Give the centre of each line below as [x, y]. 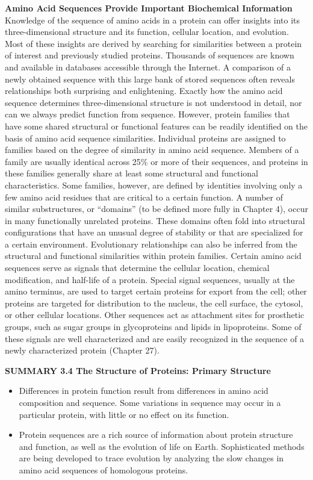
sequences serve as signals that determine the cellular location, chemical [137, 268]
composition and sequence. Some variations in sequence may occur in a [150, 402]
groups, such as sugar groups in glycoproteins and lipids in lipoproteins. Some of [153, 327]
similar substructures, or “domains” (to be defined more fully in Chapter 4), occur [156, 209]
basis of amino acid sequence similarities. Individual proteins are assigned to [145, 138]
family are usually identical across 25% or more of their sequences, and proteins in [156, 161]
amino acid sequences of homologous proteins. [104, 469]
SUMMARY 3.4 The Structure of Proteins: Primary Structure [138, 370]
